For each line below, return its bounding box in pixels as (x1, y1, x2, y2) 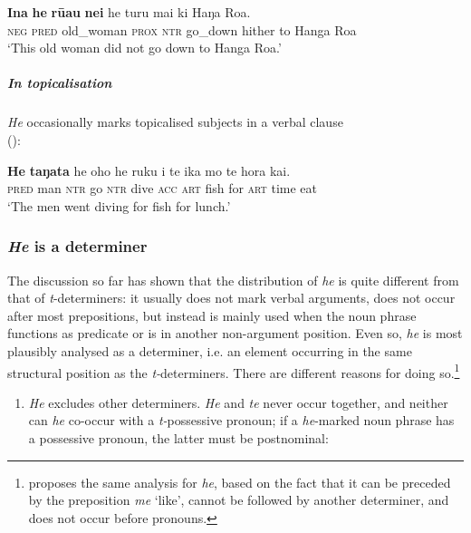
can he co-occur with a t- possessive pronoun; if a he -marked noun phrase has (28, 411, 455, 430)
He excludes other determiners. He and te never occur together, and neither (28, 392, 448, 412)
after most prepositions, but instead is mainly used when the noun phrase (7, 305, 417, 325)
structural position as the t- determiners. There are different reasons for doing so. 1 (7, 360, 460, 382)
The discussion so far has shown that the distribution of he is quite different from (7, 270, 459, 289)
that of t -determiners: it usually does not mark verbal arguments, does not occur (7, 288, 456, 307)
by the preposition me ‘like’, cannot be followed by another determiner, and (28, 490, 449, 509)
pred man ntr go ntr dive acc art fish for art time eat (7, 179, 318, 198)
